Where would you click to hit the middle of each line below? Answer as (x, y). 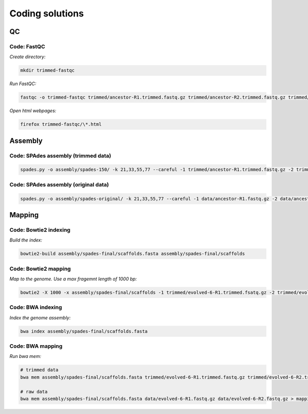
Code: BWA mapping (36, 346)
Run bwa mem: (25, 356)
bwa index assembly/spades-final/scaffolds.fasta (84, 331)
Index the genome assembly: (40, 317)
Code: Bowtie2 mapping (40, 269)
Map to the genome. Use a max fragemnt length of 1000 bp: (73, 279)
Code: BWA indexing (36, 307)
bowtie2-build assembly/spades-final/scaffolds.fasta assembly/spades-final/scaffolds (133, 254)
